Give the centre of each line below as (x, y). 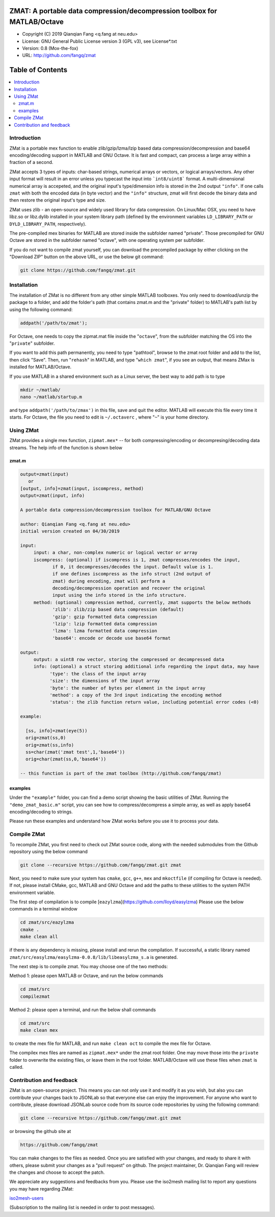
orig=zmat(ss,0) (46, 738)
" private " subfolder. (32, 343)
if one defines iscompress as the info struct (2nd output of (132, 574)
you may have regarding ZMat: (42, 1188)
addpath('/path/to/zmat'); (54, 323)
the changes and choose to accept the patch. (57, 1172)
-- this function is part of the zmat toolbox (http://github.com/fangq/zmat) (121, 773)
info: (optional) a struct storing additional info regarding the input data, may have (146, 667)
